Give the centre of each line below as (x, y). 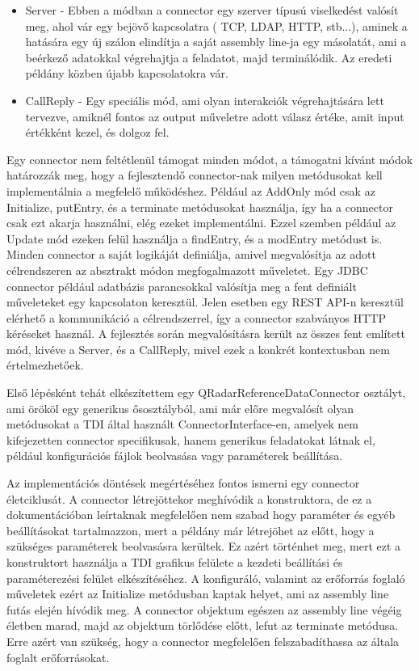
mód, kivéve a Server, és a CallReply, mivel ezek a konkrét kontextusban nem (198, 349)
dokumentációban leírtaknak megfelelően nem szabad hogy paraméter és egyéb (201, 515)
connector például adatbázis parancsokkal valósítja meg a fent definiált (182, 286)
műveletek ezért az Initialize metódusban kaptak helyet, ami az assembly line (198, 594)
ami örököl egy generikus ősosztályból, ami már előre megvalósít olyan (180, 408)
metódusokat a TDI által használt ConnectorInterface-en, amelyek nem (182, 424)
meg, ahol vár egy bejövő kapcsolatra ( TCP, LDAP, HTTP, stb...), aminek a (216, 25)
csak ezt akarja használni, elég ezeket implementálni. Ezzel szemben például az (201, 223)
